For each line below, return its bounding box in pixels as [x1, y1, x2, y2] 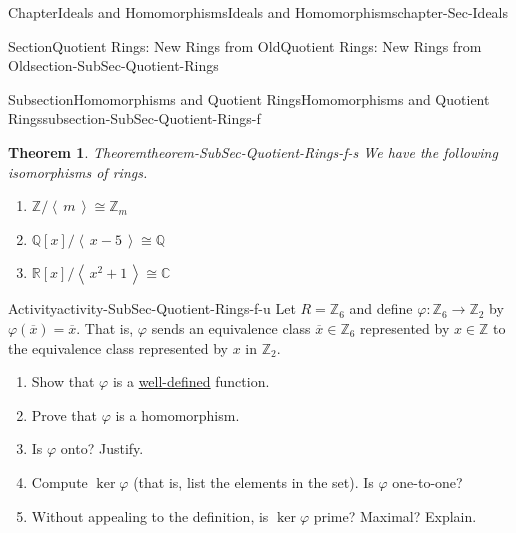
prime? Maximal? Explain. [313, 505, 477, 526]
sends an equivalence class [151, 317, 311, 338]
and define [349, 298, 413, 319]
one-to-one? [392, 471, 463, 492]
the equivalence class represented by [8, 337, 228, 358]
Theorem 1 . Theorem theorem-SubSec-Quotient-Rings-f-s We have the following [8, 141, 498, 162]
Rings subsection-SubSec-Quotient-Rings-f [8, 108, 261, 129]
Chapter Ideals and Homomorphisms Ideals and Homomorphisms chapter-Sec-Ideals [8, 2, 509, 22]
